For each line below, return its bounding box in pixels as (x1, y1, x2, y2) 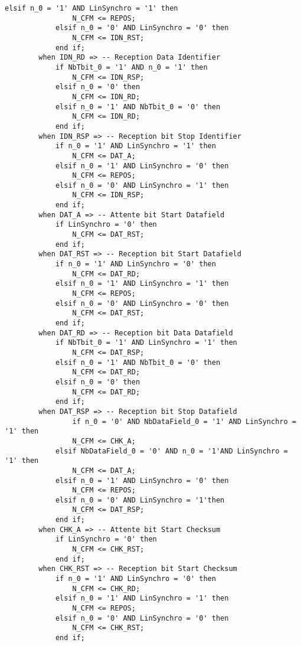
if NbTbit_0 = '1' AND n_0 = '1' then (55, 63, 208, 71)
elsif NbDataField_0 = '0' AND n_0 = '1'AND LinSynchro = (55, 446, 288, 455)
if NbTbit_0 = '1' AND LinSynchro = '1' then (55, 338, 237, 347)
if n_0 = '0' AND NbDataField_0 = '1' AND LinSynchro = (72, 417, 296, 426)
